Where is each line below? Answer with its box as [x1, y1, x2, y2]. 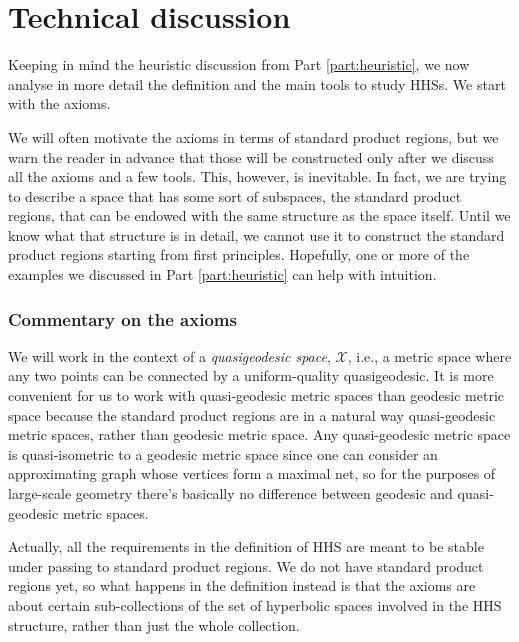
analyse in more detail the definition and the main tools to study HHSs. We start [8, 73, 506, 94]
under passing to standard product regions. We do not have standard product [8, 555, 484, 576]
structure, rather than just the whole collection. [8, 614, 300, 635]
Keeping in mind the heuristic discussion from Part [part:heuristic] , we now [8, 54, 470, 75]
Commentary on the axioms [8, 306, 237, 331]
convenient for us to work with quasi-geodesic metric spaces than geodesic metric [8, 385, 504, 406]
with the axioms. [8, 93, 111, 114]
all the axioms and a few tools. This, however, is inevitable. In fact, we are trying [8, 166, 507, 187]
